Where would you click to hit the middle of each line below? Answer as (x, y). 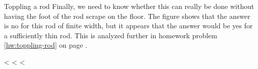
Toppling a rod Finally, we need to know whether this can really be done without (129, 6)
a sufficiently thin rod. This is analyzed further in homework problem (111, 35)
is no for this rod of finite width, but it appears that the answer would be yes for (128, 26)
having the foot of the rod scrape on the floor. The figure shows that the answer (127, 16)
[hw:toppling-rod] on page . (46, 45)
